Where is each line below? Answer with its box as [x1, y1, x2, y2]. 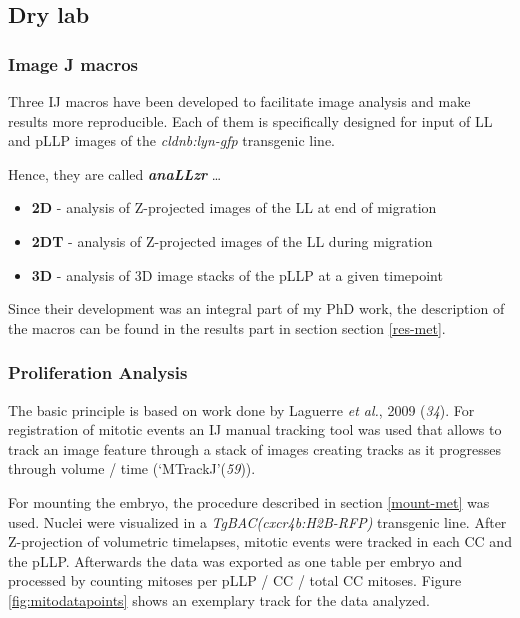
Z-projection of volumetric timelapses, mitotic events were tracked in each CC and [8, 531, 512, 552]
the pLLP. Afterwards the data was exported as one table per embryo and [8, 550, 463, 571]
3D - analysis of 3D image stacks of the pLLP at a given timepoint [31, 264, 443, 285]
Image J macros [8, 51, 138, 76]
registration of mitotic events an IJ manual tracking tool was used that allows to [8, 419, 502, 440]
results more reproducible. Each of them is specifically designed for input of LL [8, 110, 493, 131]
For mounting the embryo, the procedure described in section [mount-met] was [8, 491, 490, 512]
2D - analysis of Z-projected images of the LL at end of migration [31, 197, 437, 218]
